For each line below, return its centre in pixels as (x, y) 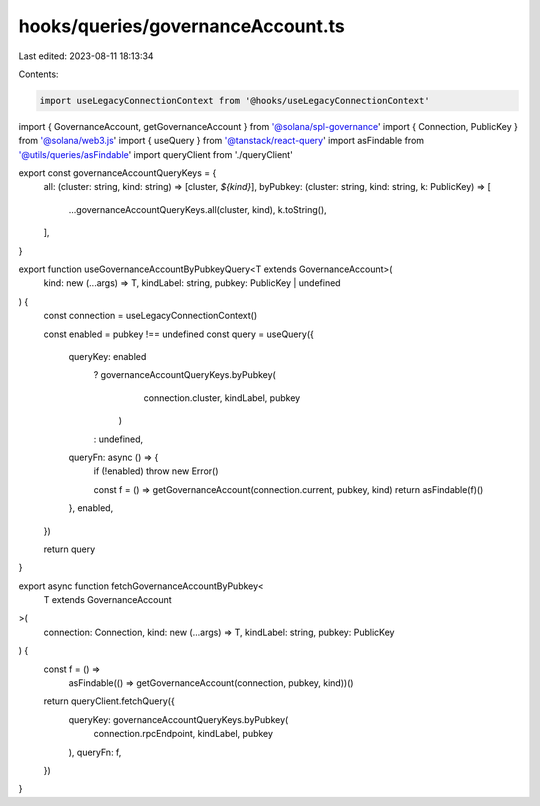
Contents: (38, 74)
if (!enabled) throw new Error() (156, 471)
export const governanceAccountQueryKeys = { (117, 173)
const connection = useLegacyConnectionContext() (150, 316)
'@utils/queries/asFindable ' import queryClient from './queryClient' (156, 154)
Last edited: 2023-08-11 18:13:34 (86, 56)
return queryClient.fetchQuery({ (109, 701)
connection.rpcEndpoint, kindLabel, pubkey (183, 734)
